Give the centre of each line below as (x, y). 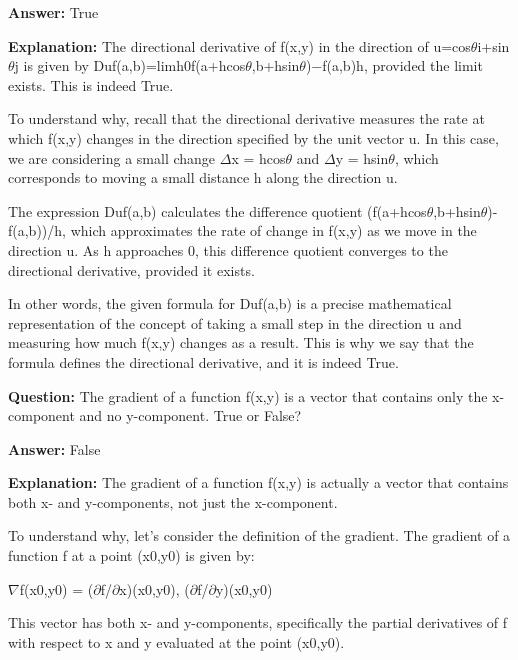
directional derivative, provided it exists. (131, 269)
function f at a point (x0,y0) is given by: (131, 555)
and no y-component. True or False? (190, 415)
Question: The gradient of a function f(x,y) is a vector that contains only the (248, 395)
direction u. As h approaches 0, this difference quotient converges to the (228, 249)
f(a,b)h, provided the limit (402, 65)
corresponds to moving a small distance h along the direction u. (203, 177)
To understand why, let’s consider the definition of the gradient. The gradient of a (259, 535)
